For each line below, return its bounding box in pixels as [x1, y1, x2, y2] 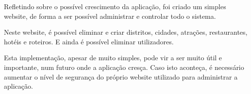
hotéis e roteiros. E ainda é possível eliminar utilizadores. [4, 36, 174, 46]
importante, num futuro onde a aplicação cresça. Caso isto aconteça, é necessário [4, 62, 244, 72]
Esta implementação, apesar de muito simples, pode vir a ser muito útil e [4, 53, 222, 63]
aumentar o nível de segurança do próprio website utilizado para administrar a [4, 71, 238, 81]
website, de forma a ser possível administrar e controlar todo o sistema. [4, 11, 216, 21]
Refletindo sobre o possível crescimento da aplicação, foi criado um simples [4, 1, 226, 11]
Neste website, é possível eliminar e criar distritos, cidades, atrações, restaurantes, [4, 27, 248, 37]
